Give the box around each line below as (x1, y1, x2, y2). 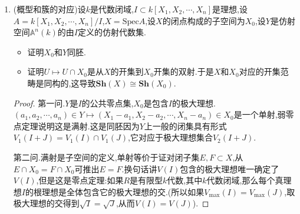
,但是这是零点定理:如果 (36, 174, 124, 186)
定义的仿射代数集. (77, 26, 146, 38)
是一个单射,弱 (233, 108, 286, 121)
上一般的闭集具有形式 (144, 119, 227, 132)
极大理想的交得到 (13, 197, 80, 209)
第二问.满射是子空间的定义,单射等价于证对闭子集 (13, 151, 200, 163)
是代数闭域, (90, 3, 134, 15)
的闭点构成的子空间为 (162, 14, 245, 26)
